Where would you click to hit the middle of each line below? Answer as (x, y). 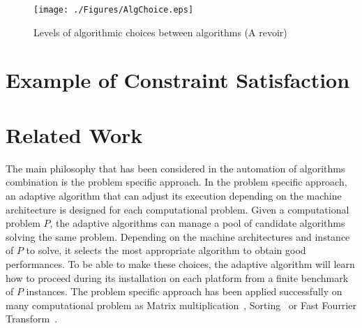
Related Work (74, 134)
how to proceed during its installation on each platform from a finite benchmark (177, 277)
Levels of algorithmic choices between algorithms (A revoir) (160, 32)
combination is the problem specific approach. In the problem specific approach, (176, 182)
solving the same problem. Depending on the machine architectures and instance (178, 236)
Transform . (32, 319)
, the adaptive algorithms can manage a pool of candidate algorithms (197, 223)
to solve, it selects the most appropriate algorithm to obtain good (166, 250)
